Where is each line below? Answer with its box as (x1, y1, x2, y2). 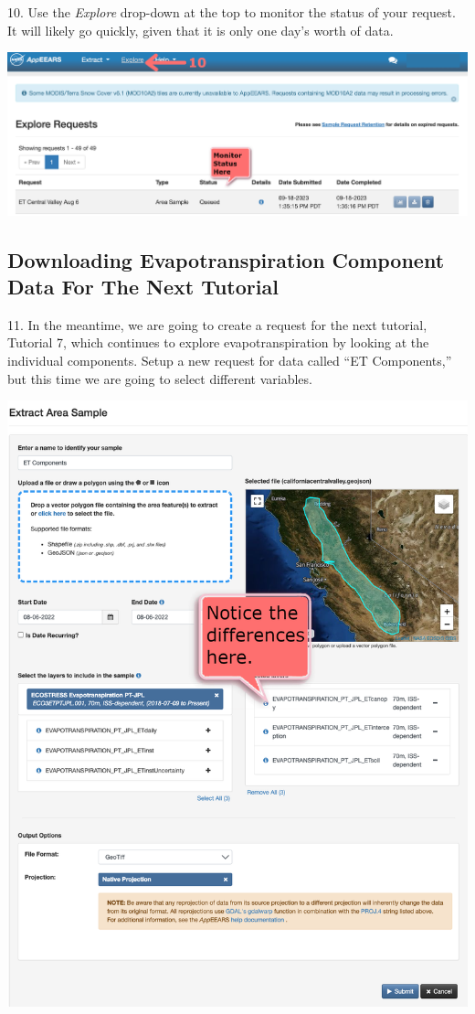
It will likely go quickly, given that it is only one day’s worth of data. (7, 20, 394, 39)
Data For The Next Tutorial (7, 272, 279, 300)
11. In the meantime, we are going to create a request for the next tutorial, (7, 315, 427, 334)
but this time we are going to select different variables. (7, 368, 312, 388)
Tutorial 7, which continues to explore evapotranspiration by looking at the (7, 333, 429, 352)
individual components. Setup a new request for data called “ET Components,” (7, 350, 452, 369)
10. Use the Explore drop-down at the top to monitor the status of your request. (7, 3, 456, 21)
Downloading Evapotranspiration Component (7, 245, 445, 273)
